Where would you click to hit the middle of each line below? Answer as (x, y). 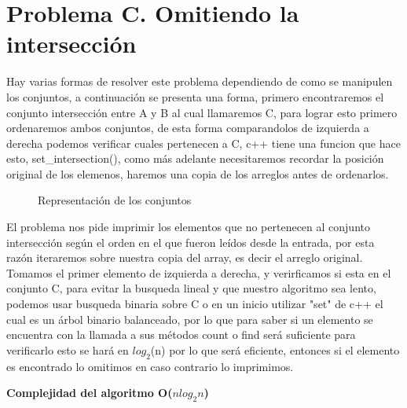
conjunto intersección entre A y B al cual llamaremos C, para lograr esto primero (202, 112)
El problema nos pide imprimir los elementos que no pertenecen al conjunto (188, 227)
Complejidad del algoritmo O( (90, 393)
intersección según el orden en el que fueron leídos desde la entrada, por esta (191, 242)
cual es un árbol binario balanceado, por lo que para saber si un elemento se (190, 319)
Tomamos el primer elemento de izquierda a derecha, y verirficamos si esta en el (199, 272)
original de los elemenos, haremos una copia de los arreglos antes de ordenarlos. (198, 173)
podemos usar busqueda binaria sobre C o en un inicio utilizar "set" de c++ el (195, 304)
